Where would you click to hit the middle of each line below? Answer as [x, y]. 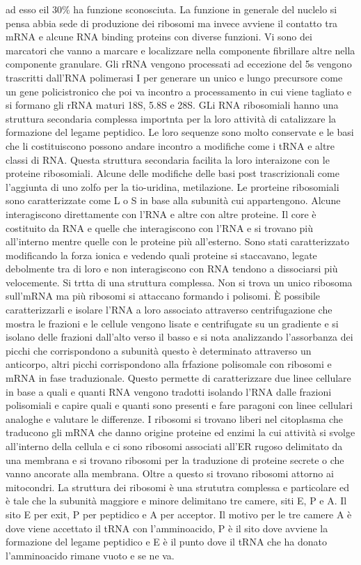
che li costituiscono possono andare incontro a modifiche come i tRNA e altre [170, 145]
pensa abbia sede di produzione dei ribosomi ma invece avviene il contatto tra [172, 23]
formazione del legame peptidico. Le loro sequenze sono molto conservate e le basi [180, 132]
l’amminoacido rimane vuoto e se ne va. [90, 555]
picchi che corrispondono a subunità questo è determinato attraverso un [159, 350]
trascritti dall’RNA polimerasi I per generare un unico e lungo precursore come [174, 77]
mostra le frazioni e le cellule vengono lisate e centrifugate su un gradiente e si [172, 323]
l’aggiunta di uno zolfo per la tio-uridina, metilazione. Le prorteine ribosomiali [173, 186]
